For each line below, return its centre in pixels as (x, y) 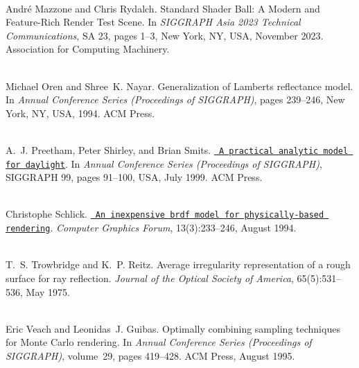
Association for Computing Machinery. (88, 49)
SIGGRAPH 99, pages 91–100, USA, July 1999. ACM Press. (134, 177)
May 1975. (48, 291)
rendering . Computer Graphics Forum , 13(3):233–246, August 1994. (151, 228)
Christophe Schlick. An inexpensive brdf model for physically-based (165, 214)
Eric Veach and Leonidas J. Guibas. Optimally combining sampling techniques (173, 328)
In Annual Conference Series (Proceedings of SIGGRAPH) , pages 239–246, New (175, 99)
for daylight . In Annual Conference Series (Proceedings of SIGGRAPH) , (164, 163)
